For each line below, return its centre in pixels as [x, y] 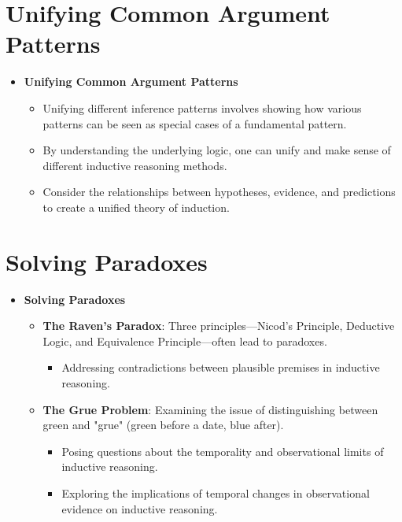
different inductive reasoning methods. [135, 165]
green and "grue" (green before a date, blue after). [163, 425]
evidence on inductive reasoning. [140, 508]
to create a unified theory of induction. [136, 207]
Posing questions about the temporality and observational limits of [223, 451]
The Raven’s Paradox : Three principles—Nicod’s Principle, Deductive [219, 326]
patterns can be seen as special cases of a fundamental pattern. [195, 123]
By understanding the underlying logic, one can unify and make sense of [217, 150]
